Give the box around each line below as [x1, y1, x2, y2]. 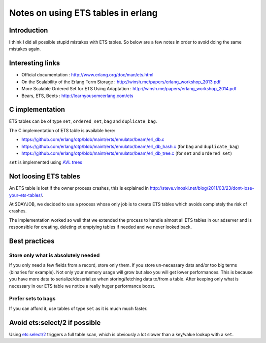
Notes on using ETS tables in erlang [9, 7, 158, 18]
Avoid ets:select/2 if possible [9, 318, 101, 327]
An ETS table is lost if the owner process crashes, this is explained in [9, 185, 149, 191]
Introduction [9, 26, 48, 34]
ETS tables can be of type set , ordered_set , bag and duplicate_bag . [9, 118, 157, 124]
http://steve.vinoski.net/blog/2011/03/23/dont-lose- [149, 185, 255, 191]
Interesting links [9, 59, 60, 68]
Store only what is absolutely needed [9, 252, 100, 259]
